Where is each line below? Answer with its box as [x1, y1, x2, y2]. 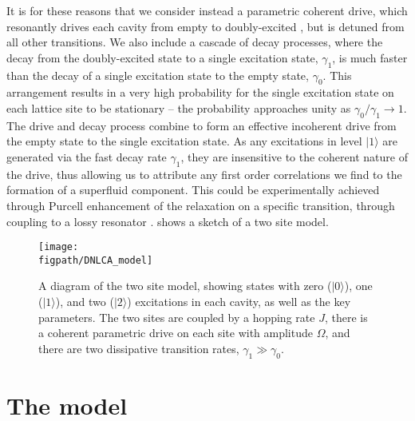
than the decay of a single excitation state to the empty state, [6, 66, 309, 83]
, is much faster [332, 49, 408, 66]
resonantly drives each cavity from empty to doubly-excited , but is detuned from [6, 18, 405, 34]
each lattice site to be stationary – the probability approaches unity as [6, 99, 351, 116]
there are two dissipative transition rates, [38, 340, 239, 356]
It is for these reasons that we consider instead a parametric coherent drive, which [6, 2, 408, 18]
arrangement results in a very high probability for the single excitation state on [6, 84, 394, 101]
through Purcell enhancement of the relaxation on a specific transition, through [6, 197, 395, 213]
